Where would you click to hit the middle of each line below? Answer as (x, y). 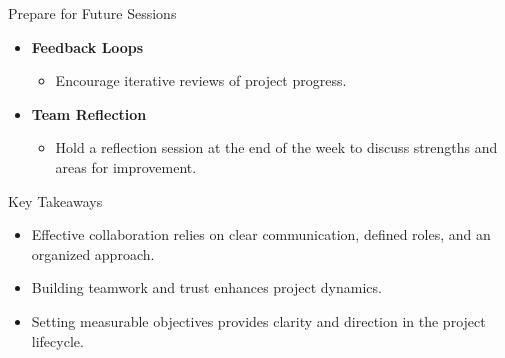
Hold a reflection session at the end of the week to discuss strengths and (276, 147)
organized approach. (93, 253)
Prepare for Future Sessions (92, 13)
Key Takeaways (55, 200)
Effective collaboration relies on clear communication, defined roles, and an (261, 234)
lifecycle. (57, 340)
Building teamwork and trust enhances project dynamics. (206, 287)
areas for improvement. (126, 166)
